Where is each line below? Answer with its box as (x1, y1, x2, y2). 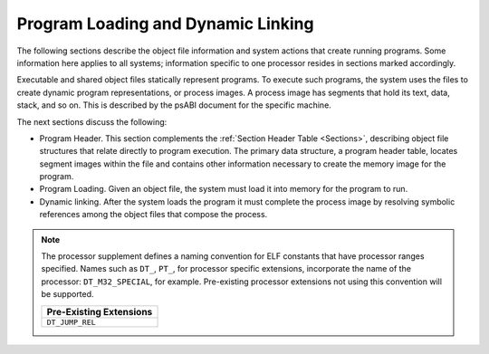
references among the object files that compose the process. (39, 209, 268, 220)
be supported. (41, 289, 94, 300)
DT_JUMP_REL (46, 317, 96, 327)
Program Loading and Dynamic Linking (16, 14, 314, 33)
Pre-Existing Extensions (46, 305, 153, 318)
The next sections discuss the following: (16, 116, 168, 127)
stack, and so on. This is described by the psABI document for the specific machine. (16, 100, 332, 110)
